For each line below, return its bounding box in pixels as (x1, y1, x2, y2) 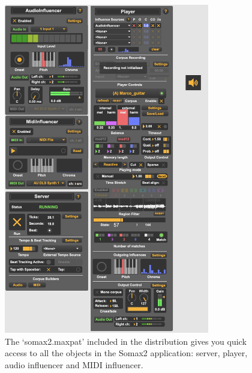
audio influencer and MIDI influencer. (5, 358, 143, 371)
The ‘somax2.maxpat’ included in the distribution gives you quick (5, 335, 247, 347)
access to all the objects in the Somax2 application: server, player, (5, 347, 248, 359)
